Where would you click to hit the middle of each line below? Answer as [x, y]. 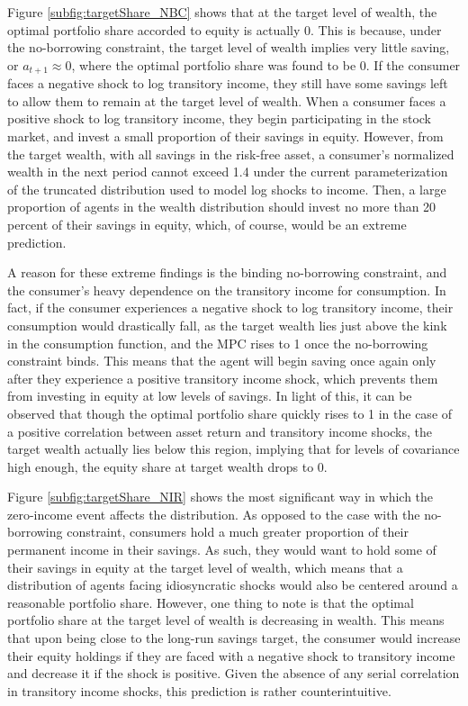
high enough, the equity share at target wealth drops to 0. [167, 466]
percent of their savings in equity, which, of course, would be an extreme [207, 224]
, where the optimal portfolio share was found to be [214, 64]
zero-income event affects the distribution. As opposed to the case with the [214, 514]
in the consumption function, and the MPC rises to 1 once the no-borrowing [218, 343]
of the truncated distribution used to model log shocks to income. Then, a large [227, 189]
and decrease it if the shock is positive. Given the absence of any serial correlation [234, 673]
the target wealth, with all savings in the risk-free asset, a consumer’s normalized [231, 154]
